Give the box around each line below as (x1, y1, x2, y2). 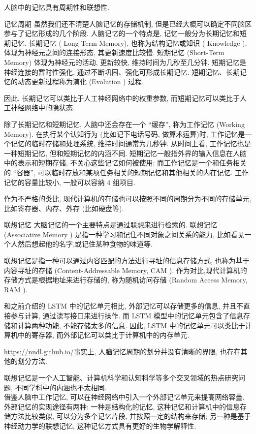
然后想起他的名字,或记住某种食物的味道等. (17, 239, 153, 249)
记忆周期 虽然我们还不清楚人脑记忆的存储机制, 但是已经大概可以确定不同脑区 (4, 18, 252, 29)
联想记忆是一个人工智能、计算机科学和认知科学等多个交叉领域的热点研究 (4, 372, 238, 382)
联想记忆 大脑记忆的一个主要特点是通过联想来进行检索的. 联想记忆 (4, 219, 218, 230)
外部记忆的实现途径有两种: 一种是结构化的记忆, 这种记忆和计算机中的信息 (4, 401, 240, 411)
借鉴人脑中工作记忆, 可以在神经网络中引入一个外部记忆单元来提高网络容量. (4, 392, 245, 402)
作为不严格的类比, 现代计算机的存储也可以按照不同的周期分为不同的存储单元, (4, 193, 252, 204)
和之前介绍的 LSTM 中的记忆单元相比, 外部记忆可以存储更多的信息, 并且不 (4, 301, 243, 311)
